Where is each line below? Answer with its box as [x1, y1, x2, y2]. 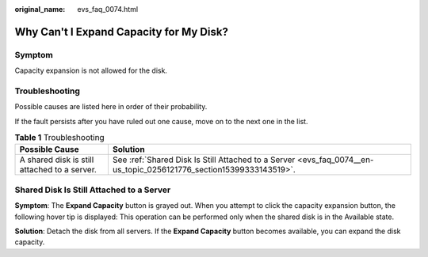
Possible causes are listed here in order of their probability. [14, 102, 208, 111]
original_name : [14, 5, 66, 13]
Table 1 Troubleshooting [14, 132, 105, 143]
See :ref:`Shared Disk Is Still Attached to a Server [112, 154, 296, 165]
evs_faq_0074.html [77, 5, 139, 13]
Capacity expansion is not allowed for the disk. [14, 66, 168, 75]
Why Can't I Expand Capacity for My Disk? [14, 25, 229, 39]
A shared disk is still [19, 154, 94, 165]
